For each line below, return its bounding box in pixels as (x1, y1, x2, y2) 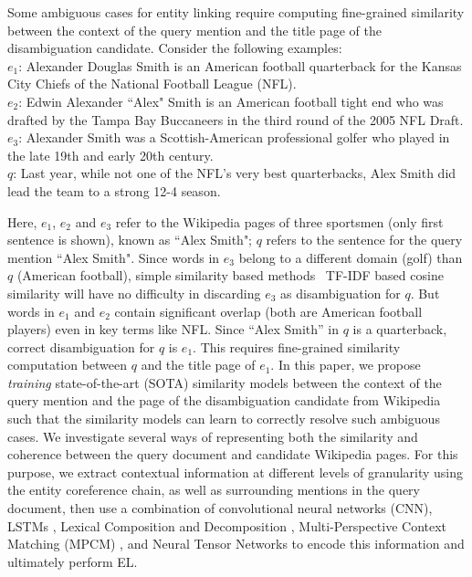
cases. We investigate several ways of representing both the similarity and (7, 426, 418, 446)
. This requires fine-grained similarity (193, 337, 401, 356)
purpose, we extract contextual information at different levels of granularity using (7, 462, 464, 481)
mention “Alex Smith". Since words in (7, 247, 220, 267)
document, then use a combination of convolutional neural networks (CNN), (7, 498, 433, 518)
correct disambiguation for (7, 337, 155, 356)
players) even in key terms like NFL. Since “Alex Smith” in (7, 320, 340, 339)
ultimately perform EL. (7, 551, 138, 571)
